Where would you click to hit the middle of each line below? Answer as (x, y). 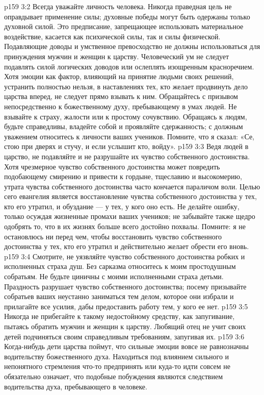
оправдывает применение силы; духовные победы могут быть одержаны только (127, 16)
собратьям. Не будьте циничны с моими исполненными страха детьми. (114, 276)
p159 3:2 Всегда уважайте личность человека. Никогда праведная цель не (118, 6)
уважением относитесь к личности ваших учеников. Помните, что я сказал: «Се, (129, 136)
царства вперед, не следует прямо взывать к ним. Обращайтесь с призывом (121, 96)
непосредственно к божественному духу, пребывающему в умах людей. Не (121, 106)
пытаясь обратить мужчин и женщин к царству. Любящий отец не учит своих (125, 326)
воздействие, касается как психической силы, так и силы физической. (112, 36)
